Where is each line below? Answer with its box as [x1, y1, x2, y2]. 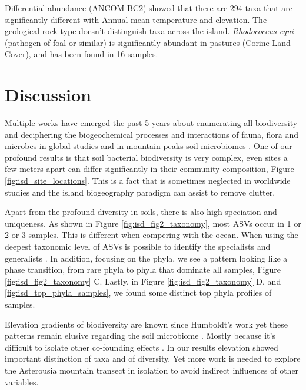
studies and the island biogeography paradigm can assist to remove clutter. [5, 186, 275, 198]
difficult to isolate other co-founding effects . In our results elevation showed [5, 341, 278, 353]
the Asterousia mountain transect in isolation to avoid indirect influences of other [5, 363, 299, 376]
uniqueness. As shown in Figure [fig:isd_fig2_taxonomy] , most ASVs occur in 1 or [5, 217, 301, 229]
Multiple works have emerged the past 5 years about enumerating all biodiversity [5, 117, 298, 129]
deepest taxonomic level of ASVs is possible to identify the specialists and [5, 240, 271, 253]
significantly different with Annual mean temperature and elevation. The [5, 13, 267, 25]
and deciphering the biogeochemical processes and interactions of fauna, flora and [5, 128, 299, 140]
